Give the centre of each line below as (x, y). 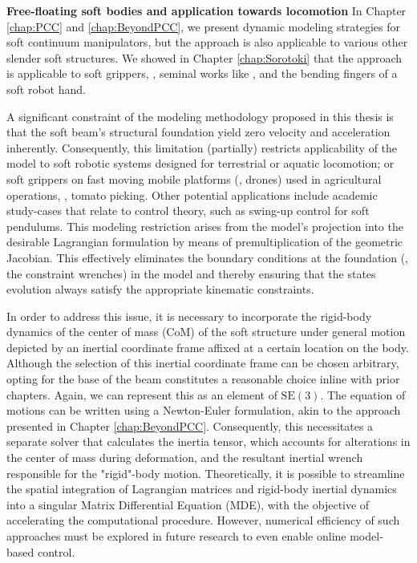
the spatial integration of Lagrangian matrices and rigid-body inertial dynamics (202, 489)
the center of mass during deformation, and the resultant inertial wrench (185, 458)
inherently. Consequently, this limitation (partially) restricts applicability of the (202, 147)
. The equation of (363, 394)
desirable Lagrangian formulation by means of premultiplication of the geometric (205, 242)
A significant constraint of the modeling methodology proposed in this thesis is (200, 116)
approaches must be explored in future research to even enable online (176, 536)
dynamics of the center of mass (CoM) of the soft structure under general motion (206, 332)
